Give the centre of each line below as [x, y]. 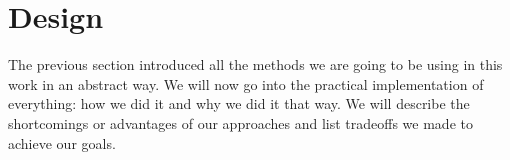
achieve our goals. [62, 142]
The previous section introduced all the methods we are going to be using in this [255, 64]
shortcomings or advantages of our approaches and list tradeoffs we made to [240, 122]
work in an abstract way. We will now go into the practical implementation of [246, 83]
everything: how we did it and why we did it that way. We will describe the [239, 103]
